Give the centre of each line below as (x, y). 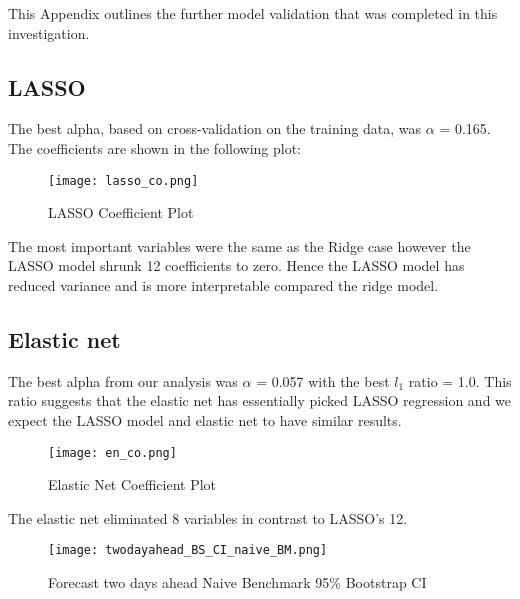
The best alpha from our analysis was (123, 380)
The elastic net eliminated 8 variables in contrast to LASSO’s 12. (208, 517)
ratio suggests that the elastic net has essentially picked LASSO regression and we (260, 400)
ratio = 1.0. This (460, 380)
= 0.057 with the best (323, 380)
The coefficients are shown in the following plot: (155, 147)
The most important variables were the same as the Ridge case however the (239, 245)
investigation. (49, 32)
